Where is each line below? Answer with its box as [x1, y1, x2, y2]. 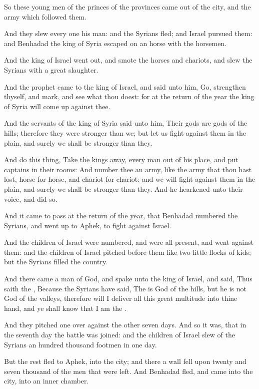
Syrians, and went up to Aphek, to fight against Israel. [4, 220, 171, 230]
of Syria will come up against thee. [4, 101, 110, 111]
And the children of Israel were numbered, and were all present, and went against [4, 237, 253, 247]
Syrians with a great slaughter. [4, 64, 98, 75]
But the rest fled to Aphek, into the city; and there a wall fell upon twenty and [4, 356, 246, 366]
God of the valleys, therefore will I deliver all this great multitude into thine [4, 293, 237, 303]
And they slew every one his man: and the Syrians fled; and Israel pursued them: [4, 28, 252, 39]
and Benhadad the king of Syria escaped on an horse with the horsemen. [4, 38, 227, 48]
